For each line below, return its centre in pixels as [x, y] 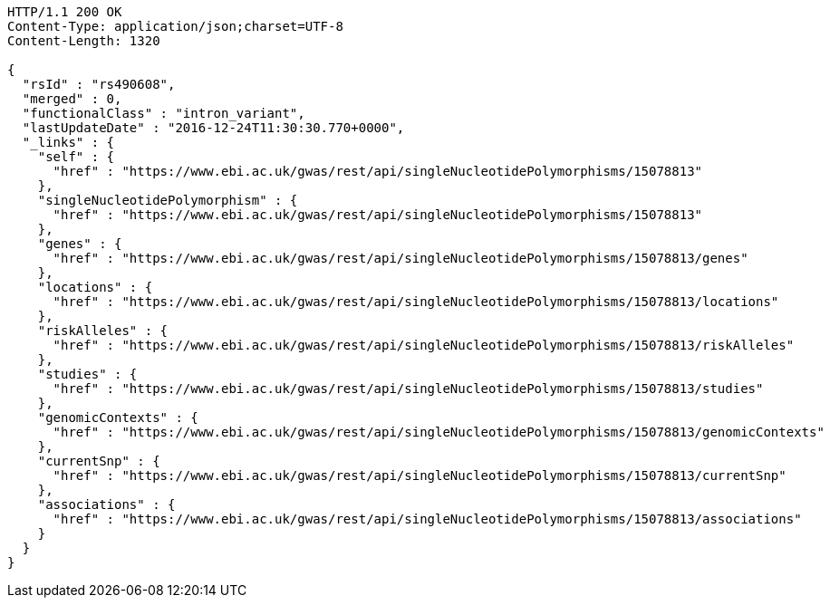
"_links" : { [68, 142]
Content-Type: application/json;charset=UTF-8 [175, 26]
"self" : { [76, 157]
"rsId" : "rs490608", [99, 84]
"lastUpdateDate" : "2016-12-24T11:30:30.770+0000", [213, 128]
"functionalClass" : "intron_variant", [164, 113]
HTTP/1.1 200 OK [65, 12]
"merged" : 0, [72, 99]
